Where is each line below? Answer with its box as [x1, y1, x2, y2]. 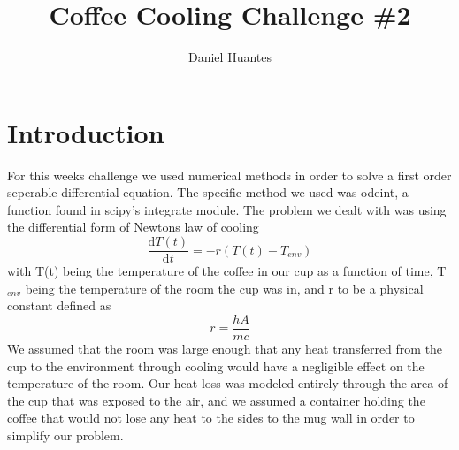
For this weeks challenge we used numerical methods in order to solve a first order [7, 165, 452, 184]
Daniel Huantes [188, 48, 272, 66]
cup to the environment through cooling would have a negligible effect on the [7, 356, 425, 375]
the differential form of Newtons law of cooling [7, 217, 259, 236]
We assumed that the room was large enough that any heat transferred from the [7, 339, 443, 357]
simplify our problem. [7, 425, 124, 444]
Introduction [7, 114, 164, 150]
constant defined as [7, 296, 111, 315]
